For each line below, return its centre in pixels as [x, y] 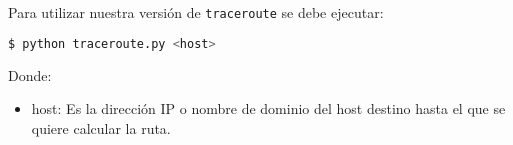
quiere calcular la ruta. [101, 127]
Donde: [30, 74]
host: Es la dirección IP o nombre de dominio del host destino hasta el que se [268, 108]
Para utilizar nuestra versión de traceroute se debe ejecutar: [196, 12]
